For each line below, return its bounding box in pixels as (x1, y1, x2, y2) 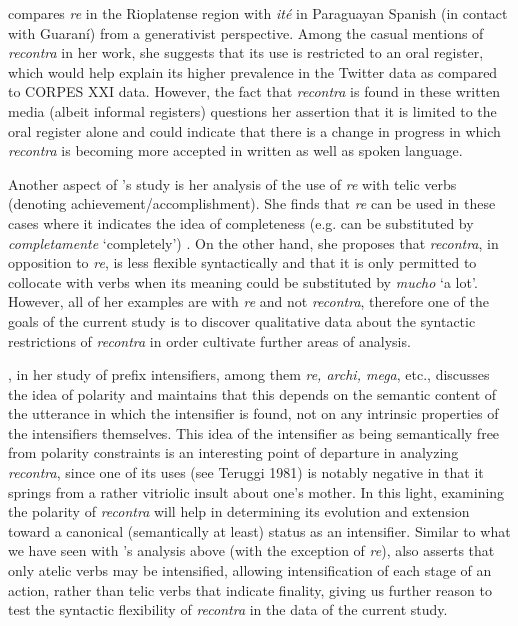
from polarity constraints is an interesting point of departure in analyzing (8, 442, 459, 463)
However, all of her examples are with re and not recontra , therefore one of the (8, 291, 489, 312)
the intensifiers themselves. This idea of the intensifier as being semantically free (8, 422, 500, 443)
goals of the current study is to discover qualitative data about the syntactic (8, 310, 476, 331)
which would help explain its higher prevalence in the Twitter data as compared (8, 61, 498, 82)
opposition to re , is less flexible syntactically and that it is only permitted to (8, 252, 477, 273)
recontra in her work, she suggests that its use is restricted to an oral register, (8, 42, 484, 63)
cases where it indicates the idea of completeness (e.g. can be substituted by (8, 212, 474, 233)
